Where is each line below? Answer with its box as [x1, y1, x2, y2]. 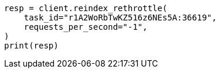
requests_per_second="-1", [23, 22, 148, 32]
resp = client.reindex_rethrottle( [4, 4, 168, 13]
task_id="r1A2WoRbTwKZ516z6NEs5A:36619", [23, 13, 217, 22]
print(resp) [4, 41, 59, 50]
